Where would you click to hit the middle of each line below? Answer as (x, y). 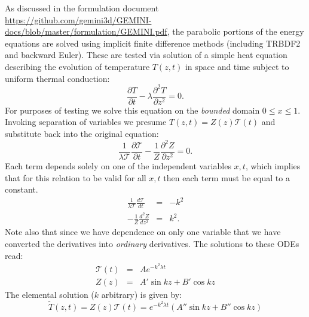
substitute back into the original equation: (82, 133)
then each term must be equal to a (227, 177)
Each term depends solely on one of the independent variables (118, 166)
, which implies (273, 166)
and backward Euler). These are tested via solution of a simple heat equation (146, 55)
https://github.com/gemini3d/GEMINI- (78, 19)
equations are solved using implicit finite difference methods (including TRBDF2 (153, 43)
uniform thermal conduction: (57, 78)
